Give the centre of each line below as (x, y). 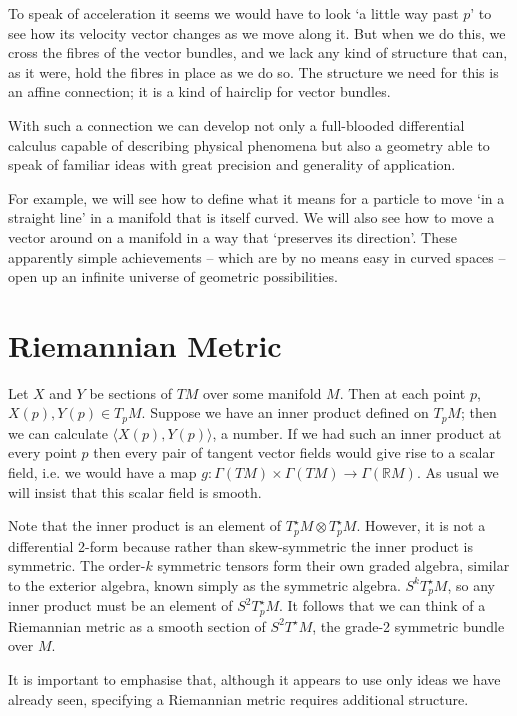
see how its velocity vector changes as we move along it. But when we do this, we (257, 32)
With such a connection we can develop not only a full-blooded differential (236, 124)
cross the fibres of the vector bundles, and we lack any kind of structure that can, (258, 52)
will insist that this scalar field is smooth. (135, 491)
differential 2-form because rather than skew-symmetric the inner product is (240, 545)
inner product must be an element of (120, 605)
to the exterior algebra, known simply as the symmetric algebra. (204, 584)
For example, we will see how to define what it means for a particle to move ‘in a (256, 197)
